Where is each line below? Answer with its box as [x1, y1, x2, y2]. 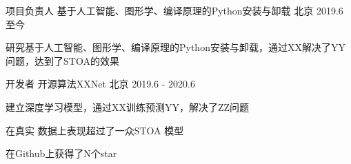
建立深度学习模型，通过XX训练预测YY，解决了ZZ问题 [6, 99, 250, 114]
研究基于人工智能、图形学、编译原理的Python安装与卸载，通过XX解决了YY [6, 40, 345, 54]
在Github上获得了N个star [6, 146, 117, 161]
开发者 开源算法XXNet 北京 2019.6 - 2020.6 [6, 76, 195, 91]
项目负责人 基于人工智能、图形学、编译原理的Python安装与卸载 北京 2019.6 [6, 3, 343, 17]
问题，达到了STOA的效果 [6, 53, 119, 68]
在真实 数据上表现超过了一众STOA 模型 [6, 123, 184, 137]
